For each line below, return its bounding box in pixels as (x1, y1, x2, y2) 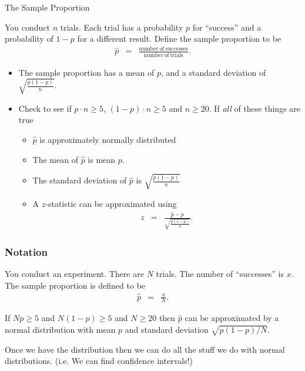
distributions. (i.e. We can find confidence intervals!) (5, 355, 193, 367)
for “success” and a (192, 21, 262, 33)
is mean (88, 153, 116, 165)
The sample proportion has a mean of (18, 66, 155, 78)
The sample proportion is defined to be (5, 279, 146, 291)
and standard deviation (125, 323, 209, 335)
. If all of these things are (209, 102, 301, 114)
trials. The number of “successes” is (156, 268, 284, 280)
